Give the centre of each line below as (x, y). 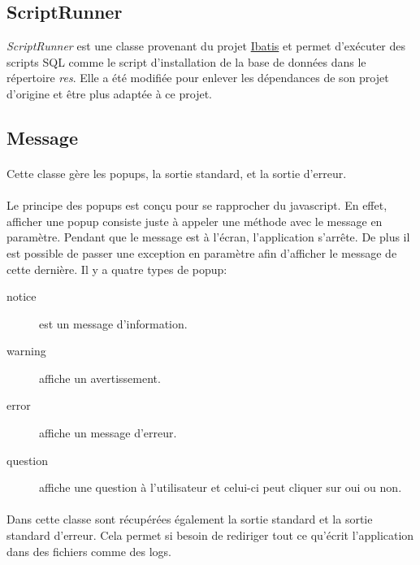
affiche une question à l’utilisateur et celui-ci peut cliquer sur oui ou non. (221, 487)
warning (26, 351)
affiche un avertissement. (100, 378)
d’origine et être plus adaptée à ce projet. (109, 93)
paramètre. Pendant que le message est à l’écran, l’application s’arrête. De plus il (208, 237)
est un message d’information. (113, 323)
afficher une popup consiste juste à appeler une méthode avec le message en (195, 221)
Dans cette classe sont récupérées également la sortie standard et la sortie (190, 519)
